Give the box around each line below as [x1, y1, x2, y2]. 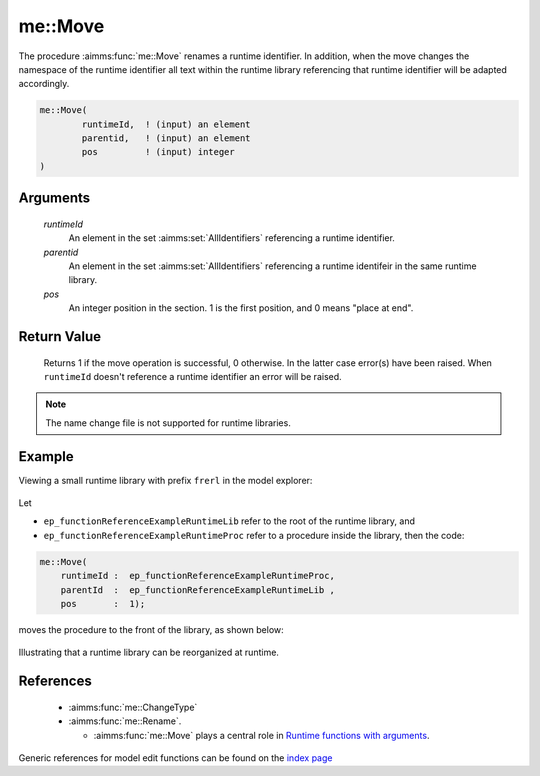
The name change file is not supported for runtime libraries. [45, 416, 292, 429]
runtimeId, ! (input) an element [81, 118, 251, 130]
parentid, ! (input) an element [81, 133, 251, 144]
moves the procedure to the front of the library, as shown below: [18, 624, 284, 636]
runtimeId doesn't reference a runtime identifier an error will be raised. [43, 371, 342, 383]
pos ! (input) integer [81, 146, 235, 158]
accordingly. [18, 78, 70, 90]
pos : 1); [60, 598, 146, 610]
